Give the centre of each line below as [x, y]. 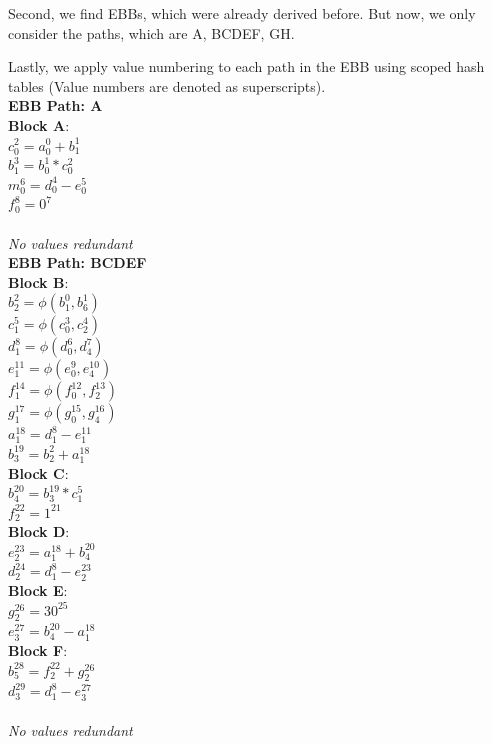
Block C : [38, 472]
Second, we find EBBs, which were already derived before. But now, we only [242, 13]
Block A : [39, 124]
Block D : [39, 531]
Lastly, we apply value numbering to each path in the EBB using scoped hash [246, 66]
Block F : [38, 650]
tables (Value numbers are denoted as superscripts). [167, 85]
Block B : [38, 281]
